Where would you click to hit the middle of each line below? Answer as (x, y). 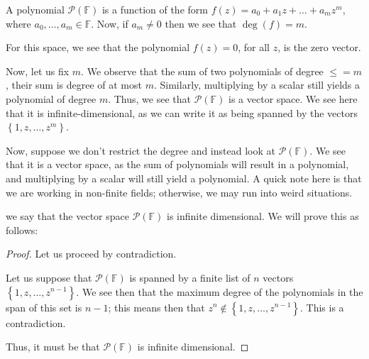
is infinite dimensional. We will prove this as (263, 216)
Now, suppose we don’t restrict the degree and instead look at (141, 150)
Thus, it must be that (53, 347)
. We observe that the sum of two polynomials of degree (202, 71)
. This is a (322, 307)
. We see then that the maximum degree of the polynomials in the (220, 291)
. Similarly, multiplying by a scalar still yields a (257, 85)
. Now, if (110, 23)
